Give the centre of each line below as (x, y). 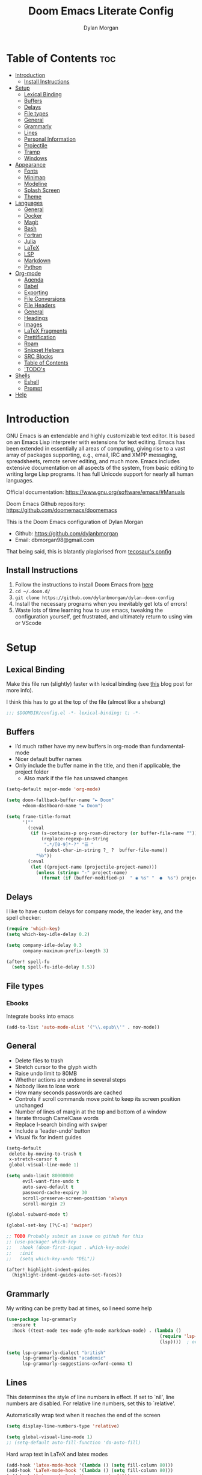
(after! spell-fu (28, 962)
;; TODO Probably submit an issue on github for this (75, 1236)
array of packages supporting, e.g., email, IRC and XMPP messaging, (92, 455)
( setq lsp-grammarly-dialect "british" (56, 1353)
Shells (23, 375)
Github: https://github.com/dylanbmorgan (66, 533)
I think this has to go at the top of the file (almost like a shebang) (86, 702)
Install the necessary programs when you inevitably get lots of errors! (101, 604)
